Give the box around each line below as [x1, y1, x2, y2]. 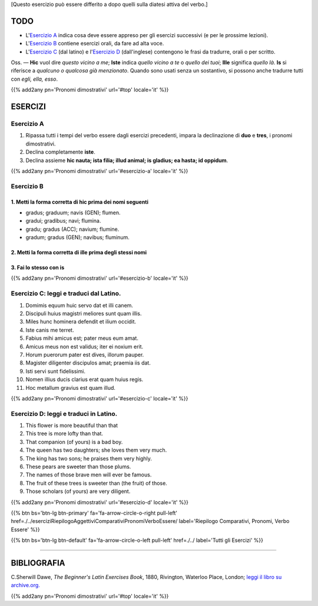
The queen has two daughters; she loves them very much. [25, 446, 167, 453]
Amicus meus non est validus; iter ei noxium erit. [25, 343, 144, 350]
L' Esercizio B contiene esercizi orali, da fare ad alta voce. [25, 40, 164, 47]
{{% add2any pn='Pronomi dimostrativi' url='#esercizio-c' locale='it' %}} [11, 395, 188, 402]
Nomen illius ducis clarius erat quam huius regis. [25, 376, 144, 383]
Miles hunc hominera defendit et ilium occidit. [25, 318, 137, 325]
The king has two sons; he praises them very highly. [25, 455, 153, 462]
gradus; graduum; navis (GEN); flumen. [25, 209, 121, 216]
